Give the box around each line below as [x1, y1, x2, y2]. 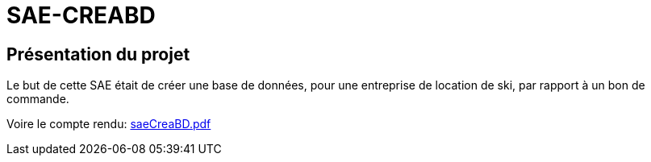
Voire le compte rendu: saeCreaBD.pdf [6, 117, 211, 131]
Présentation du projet [6, 44, 190, 64]
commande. [6, 92, 69, 106]
